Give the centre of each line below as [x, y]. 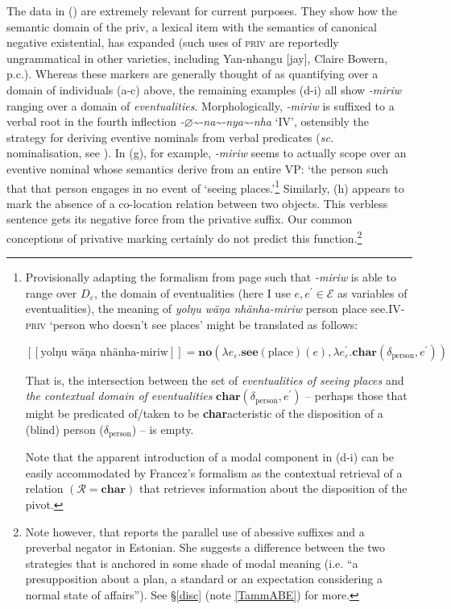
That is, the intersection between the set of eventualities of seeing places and [215, 380]
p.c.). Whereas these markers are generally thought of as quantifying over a [192, 74]
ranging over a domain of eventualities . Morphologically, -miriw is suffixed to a [201, 105]
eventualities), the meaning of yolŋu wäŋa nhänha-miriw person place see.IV [213, 309]
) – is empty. [163, 429]
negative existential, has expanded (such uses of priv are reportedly [173, 42]
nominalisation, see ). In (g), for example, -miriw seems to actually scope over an [207, 153]
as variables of [372, 292]
